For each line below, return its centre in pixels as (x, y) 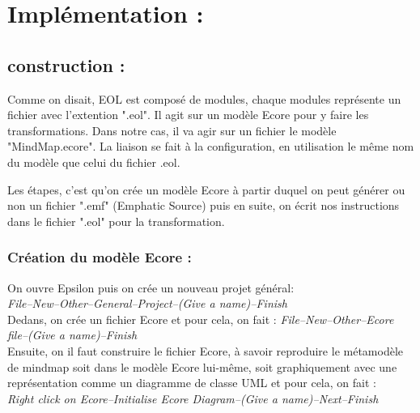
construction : (66, 64)
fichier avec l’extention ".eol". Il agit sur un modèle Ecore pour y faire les (188, 115)
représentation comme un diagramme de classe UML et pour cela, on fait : (192, 383)
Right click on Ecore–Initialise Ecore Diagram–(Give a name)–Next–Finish (193, 398)
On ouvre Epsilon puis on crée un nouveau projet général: (151, 287)
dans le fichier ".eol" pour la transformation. (116, 221)
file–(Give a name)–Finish (72, 335)
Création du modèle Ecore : (100, 257)
